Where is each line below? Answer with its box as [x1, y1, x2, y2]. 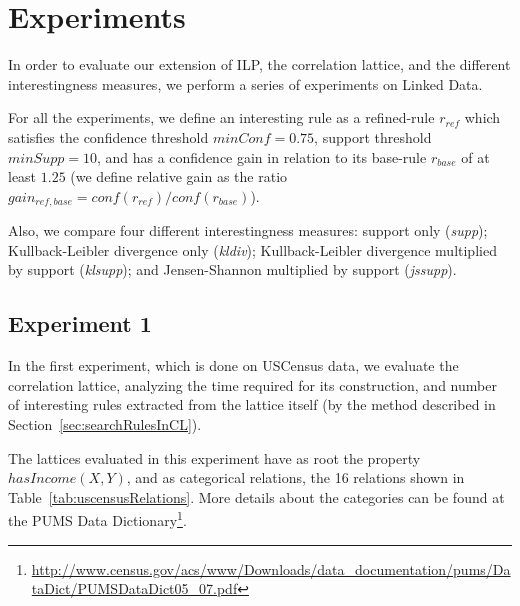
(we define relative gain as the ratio [70, 166, 288, 187]
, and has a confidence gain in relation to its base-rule [96, 146, 427, 167]
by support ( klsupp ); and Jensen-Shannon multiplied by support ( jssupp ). [8, 259, 457, 280]
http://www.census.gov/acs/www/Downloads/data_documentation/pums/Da [31, 558, 511, 579]
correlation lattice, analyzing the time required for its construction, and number [8, 374, 497, 395]
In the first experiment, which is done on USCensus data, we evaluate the [8, 355, 459, 376]
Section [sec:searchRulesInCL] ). [8, 413, 202, 434]
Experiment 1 [8, 308, 152, 339]
